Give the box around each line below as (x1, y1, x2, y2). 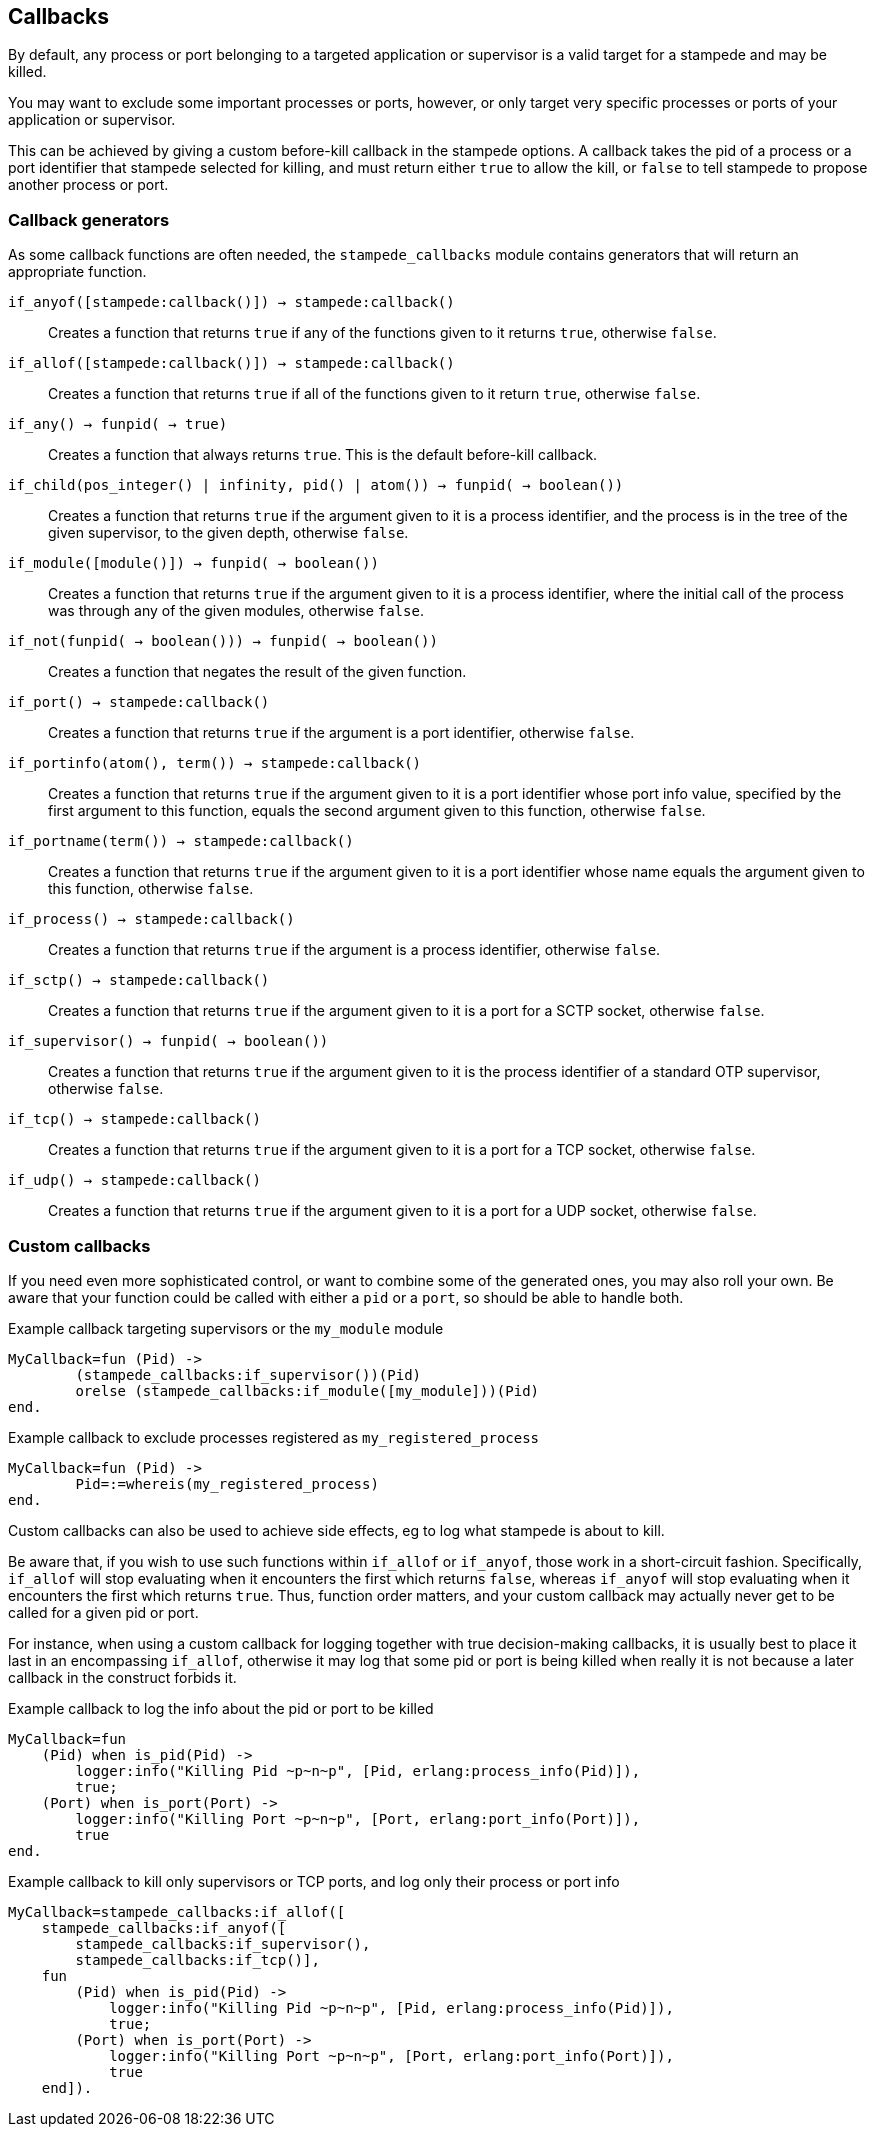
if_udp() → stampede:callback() (8, 1172, 261, 1189)
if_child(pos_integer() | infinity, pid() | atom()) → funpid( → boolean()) (8, 477, 624, 494)
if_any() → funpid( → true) (8, 416, 228, 433)
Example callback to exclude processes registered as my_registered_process (8, 1428, 540, 1446)
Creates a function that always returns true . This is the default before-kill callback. (48, 446, 598, 464)
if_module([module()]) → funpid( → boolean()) (8, 555, 379, 572)
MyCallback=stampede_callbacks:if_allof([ (8, 1903, 346, 1920)
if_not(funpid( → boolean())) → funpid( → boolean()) (8, 633, 438, 650)
